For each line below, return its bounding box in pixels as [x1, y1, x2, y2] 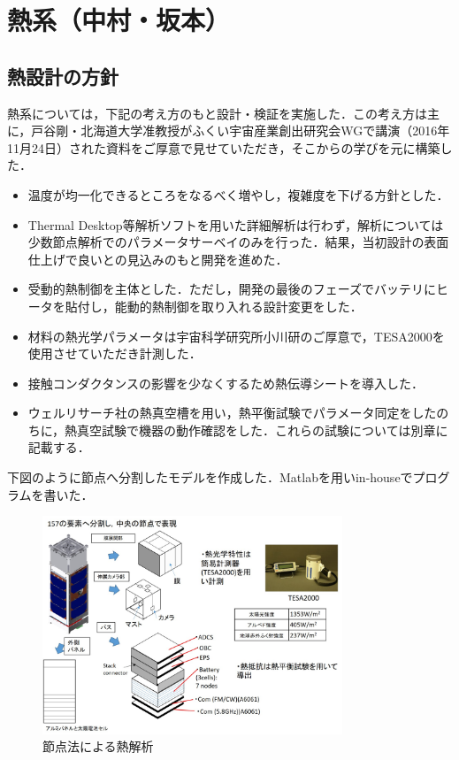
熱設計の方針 [7, 62, 119, 89]
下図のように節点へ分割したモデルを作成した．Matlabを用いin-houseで [7, 468, 413, 487]
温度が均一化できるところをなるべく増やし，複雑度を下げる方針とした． [27, 185, 449, 203]
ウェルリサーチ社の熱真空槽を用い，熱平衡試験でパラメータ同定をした [27, 403, 437, 422]
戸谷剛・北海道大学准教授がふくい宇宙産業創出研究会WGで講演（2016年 [31, 121, 450, 140]
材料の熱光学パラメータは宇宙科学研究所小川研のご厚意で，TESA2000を [27, 326, 445, 345]
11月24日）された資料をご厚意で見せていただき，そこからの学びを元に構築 [7, 138, 440, 157]
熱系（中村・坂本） [7, 2, 231, 38]
